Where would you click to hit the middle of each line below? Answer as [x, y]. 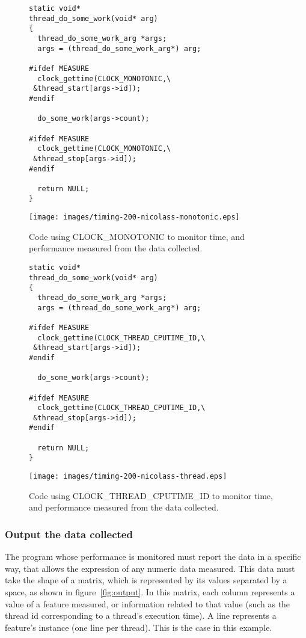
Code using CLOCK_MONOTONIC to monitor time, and [137, 236]
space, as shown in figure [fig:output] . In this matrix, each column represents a [150, 591]
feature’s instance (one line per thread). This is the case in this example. [139, 627]
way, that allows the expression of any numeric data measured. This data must [150, 568]
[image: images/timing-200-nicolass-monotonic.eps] [134, 217]
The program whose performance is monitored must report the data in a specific [153, 557]
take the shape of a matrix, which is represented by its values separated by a [146, 580]
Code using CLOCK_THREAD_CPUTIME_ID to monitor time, [151, 495]
